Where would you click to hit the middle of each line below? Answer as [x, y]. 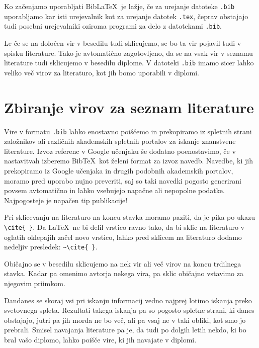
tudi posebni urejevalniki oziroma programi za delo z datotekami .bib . [113, 26]
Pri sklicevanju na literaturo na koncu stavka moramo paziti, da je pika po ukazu [130, 217]
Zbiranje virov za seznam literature [129, 107]
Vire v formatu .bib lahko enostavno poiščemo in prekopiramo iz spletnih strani [128, 131]
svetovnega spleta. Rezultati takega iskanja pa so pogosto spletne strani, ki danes [129, 310]
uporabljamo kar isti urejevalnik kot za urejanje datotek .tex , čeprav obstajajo [126, 16]
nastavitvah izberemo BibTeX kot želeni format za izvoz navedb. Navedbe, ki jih [128, 161]
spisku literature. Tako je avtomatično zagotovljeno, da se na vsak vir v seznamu [128, 53]
